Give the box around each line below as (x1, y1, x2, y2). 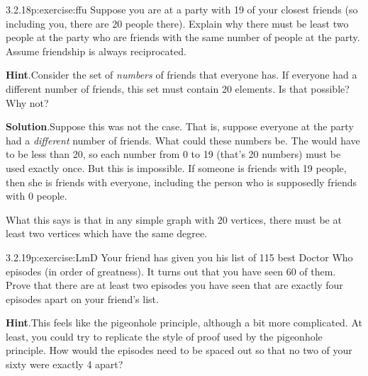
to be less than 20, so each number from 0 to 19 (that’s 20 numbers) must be (6, 147, 341, 161)
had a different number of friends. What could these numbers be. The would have (6, 132, 360, 147)
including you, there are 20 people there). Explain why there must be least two (6, 16, 349, 30)
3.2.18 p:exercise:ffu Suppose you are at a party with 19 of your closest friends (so (6, 2, 358, 16)
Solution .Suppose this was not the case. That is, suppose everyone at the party (6, 119, 354, 134)
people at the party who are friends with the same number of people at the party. (6, 30, 360, 45)
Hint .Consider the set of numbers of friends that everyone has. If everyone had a (6, 67, 357, 82)
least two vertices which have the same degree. (6, 226, 208, 241)
